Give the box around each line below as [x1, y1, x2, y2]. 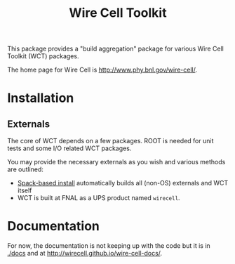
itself [17, 186, 32, 194]
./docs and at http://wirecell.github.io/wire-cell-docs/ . [7, 249, 163, 258]
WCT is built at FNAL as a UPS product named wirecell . [17, 194, 180, 202]
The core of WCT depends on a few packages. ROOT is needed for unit [7, 137, 214, 145]
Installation [7, 90, 74, 106]
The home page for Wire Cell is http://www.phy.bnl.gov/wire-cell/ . [7, 65, 198, 74]
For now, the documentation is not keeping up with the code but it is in [7, 242, 210, 250]
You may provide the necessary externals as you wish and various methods [7, 158, 226, 166]
